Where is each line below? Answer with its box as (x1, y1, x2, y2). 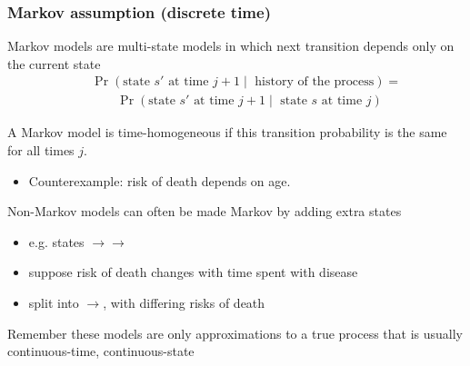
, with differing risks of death (103, 293, 265, 312)
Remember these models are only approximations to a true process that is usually (7, 323, 464, 342)
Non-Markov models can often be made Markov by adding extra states (7, 202, 402, 221)
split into (28, 293, 79, 312)
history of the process (255, 75, 375, 89)
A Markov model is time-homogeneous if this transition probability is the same (7, 123, 447, 142)
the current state (7, 54, 101, 73)
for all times (7, 141, 75, 160)
